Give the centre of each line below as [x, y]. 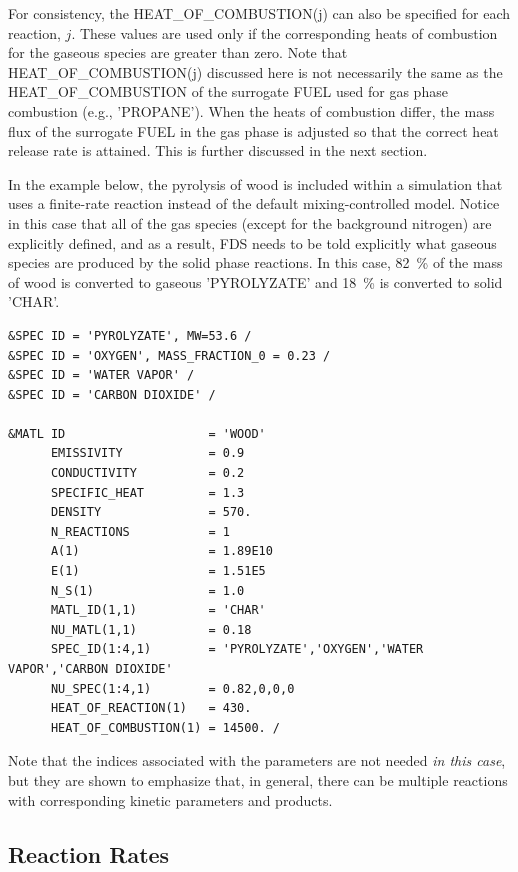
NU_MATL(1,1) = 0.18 [151, 629]
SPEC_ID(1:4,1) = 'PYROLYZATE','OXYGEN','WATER [237, 649]
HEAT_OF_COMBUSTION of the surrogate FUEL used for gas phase [228, 91]
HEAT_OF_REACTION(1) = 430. [151, 708]
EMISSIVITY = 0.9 [147, 453]
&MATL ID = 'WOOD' [137, 433]
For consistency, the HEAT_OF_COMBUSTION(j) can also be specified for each [259, 13]
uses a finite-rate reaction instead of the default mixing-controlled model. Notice [254, 203]
